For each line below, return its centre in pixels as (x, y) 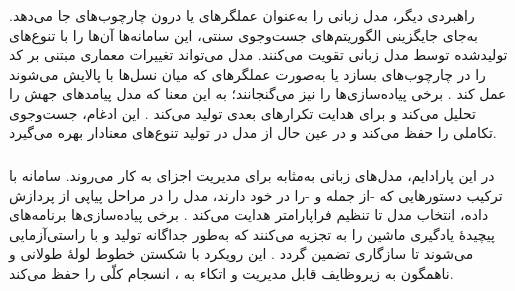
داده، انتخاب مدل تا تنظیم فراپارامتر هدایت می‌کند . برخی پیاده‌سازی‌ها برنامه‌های (249, 214)
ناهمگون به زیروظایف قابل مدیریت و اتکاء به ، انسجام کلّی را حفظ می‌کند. (231, 272)
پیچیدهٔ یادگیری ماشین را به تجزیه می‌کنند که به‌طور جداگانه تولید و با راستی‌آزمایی (252, 233)
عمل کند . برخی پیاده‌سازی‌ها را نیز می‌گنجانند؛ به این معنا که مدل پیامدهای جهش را (258, 93)
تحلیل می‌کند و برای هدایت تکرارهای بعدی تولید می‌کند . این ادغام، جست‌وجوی (242, 112)
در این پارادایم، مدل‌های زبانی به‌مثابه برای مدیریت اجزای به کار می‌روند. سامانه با (252, 175)
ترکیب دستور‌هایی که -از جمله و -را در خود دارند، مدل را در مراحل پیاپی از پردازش (256, 194)
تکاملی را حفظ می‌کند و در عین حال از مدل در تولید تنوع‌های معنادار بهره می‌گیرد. (253, 132)
